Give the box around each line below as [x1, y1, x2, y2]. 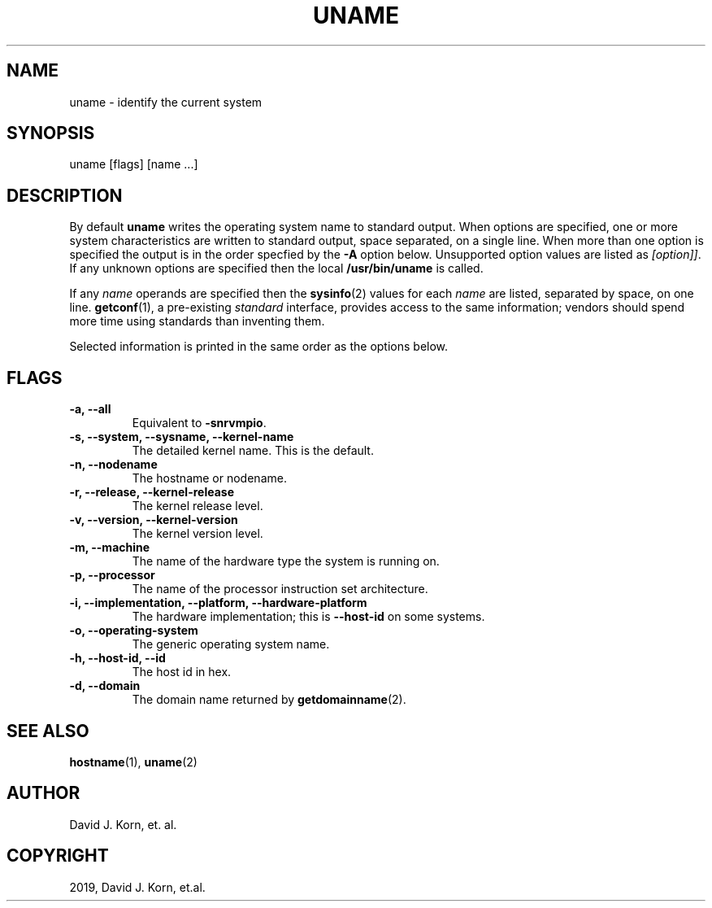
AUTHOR [7, 783, 80, 804]
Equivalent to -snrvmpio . [132, 416, 267, 430]
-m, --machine [69, 540, 150, 555]
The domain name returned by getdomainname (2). [132, 692, 406, 707]
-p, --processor [69, 568, 155, 583]
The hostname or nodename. [132, 471, 287, 486]
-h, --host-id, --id [69, 651, 166, 666]
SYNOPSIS [7, 123, 95, 144]
